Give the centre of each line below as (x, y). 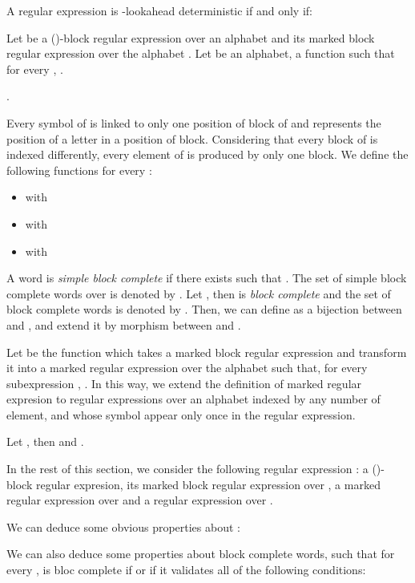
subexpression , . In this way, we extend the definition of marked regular (184, 383)
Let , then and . (45, 441)
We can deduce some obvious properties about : (123, 526)
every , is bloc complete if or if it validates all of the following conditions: (186, 570)
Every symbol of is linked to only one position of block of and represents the (194, 122)
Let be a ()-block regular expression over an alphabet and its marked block (191, 37)
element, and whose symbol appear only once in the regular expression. (181, 414)
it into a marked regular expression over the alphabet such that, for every (187, 368)
